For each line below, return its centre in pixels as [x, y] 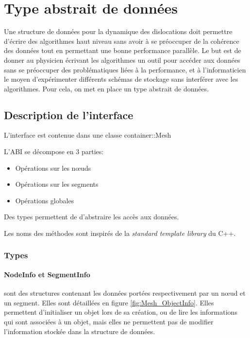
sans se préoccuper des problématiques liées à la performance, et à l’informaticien [125, 69]
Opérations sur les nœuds [53, 168]
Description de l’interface [69, 115]
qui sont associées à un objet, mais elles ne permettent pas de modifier [109, 322]
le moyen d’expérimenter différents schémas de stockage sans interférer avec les [121, 79]
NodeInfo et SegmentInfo [47, 275]
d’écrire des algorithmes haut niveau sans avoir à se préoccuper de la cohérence [122, 41]
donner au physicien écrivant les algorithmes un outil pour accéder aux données [122, 60]
